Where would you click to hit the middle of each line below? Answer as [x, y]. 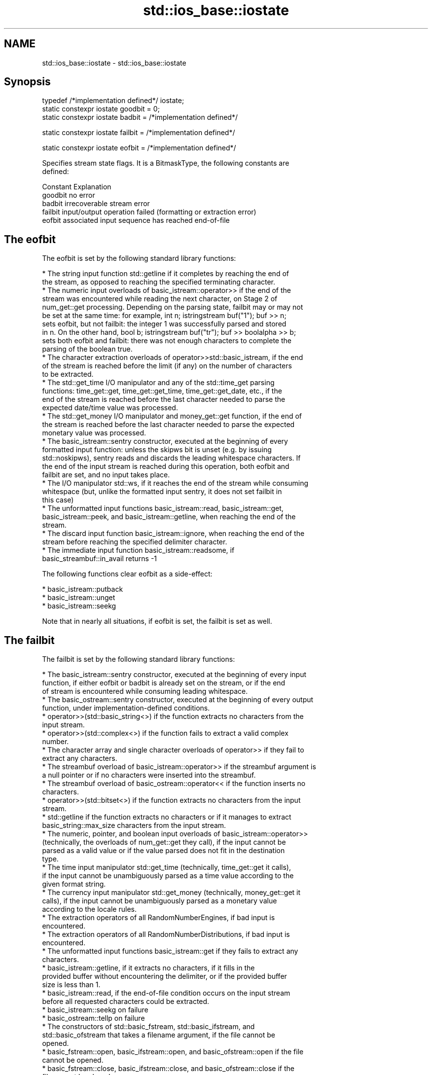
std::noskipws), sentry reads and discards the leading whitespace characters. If [171, 458]
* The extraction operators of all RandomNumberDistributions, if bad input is [166, 934]
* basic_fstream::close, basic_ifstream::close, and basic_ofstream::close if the [168, 1069]
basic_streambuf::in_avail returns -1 [100, 559]
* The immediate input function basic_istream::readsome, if [138, 550]
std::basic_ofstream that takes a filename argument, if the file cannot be [159, 1035]
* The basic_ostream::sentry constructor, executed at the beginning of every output [178, 700]
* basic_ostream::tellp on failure [93, 1018]
